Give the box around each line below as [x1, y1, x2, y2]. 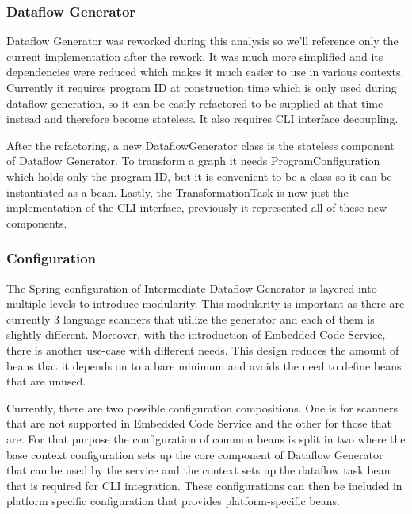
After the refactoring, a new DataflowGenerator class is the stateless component [6, 136, 395, 153]
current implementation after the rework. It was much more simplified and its [6, 48, 383, 64]
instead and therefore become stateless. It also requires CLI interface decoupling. [6, 110, 399, 127]
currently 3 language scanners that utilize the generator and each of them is [6, 310, 375, 327]
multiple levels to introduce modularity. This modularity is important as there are [6, 295, 405, 312]
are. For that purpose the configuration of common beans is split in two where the [6, 430, 406, 447]
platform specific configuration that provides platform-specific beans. [6, 493, 340, 509]
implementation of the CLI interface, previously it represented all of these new [6, 199, 387, 216]
